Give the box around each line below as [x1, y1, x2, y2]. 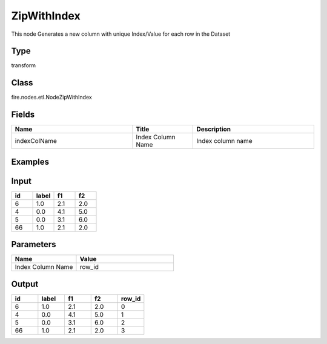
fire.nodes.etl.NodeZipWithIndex [11, 94, 92, 101]
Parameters [11, 239, 56, 250]
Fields [11, 110, 35, 120]
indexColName [15, 137, 58, 145]
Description [196, 125, 231, 133]
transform [11, 62, 36, 69]
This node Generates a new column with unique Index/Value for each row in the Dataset [11, 30, 231, 38]
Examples [11, 156, 50, 167]
